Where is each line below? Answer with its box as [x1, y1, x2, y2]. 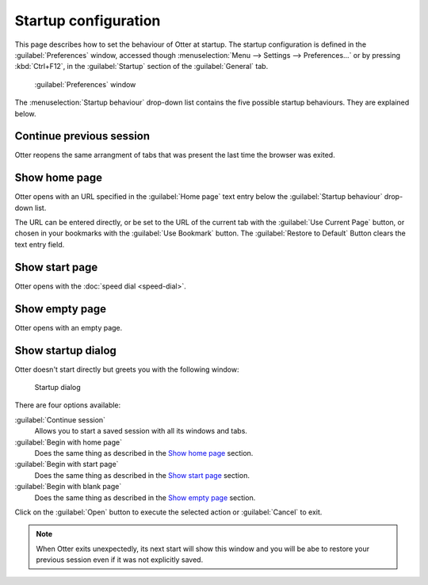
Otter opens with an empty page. [14, 323, 123, 332]
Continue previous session [14, 129, 151, 143]
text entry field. [14, 239, 65, 249]
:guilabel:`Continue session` [14, 415, 106, 424]
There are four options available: [14, 400, 121, 410]
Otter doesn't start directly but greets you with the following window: [14, 365, 239, 374]
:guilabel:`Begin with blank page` [14, 482, 122, 491]
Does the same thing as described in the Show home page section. [34, 448, 254, 457]
